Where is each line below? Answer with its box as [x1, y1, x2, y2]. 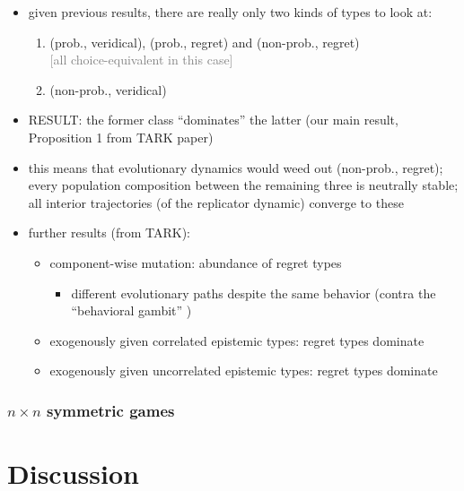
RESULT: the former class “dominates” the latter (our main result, [28, 110, 398, 129]
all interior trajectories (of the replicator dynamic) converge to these [28, 193, 404, 211]
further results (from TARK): [28, 223, 190, 242]
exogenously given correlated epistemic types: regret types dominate [49, 331, 425, 349]
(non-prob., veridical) [49, 80, 167, 99]
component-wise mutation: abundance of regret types [49, 253, 342, 271]
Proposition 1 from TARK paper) [28, 127, 214, 146]
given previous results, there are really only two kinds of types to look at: [28, 3, 433, 21]
